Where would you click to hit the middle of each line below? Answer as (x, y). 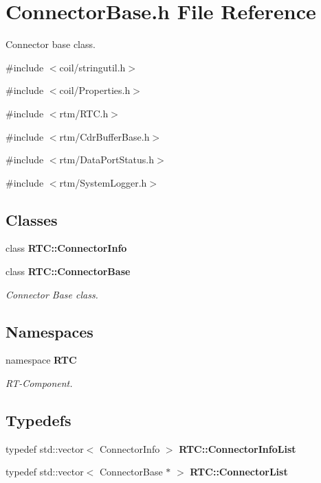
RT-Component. (39, 383)
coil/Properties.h (95, 90)
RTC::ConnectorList (239, 472)
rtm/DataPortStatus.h (107, 160)
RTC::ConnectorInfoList (237, 448)
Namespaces (49, 331)
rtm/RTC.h (84, 113)
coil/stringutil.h (92, 67)
